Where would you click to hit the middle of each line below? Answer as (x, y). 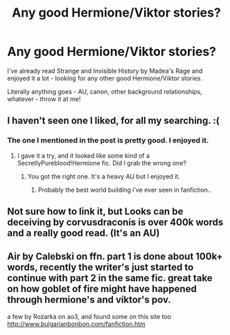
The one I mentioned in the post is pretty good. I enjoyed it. (108, 141)
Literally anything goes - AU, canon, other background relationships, (105, 91)
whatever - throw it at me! (44, 99)
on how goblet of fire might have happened (102, 289)
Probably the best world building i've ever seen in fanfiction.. (125, 190)
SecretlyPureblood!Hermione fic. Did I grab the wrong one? (102, 163)
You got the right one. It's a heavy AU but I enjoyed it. (104, 176)
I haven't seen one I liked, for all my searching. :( (113, 121)
